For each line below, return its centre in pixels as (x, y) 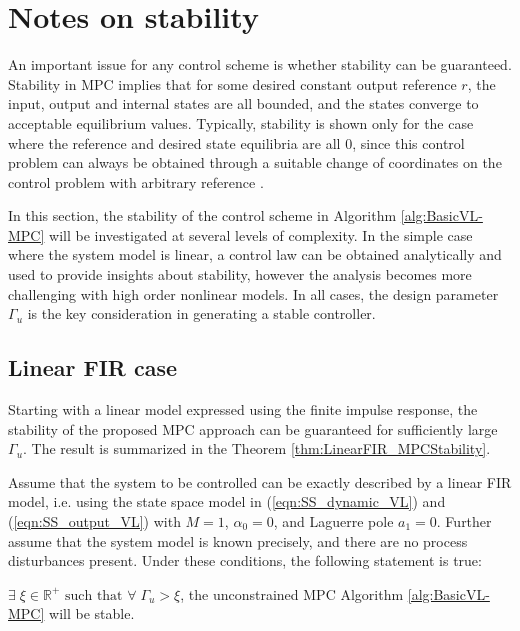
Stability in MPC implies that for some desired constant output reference (232, 83)
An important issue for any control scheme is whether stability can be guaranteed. (260, 64)
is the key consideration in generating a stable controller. (201, 313)
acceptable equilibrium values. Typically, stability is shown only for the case (241, 122)
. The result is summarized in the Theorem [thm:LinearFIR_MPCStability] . (257, 448)
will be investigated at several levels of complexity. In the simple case (261, 234)
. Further (464, 521)
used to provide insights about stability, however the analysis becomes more (240, 274)
